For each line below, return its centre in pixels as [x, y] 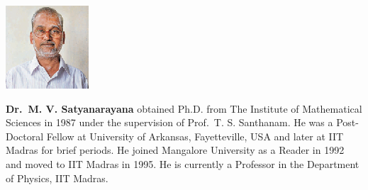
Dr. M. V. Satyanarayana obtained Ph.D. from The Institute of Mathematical [184, 108]
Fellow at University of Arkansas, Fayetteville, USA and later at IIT [195, 136]
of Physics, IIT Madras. [57, 178]
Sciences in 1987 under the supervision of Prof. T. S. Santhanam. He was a [169, 122]
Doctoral [25, 136]
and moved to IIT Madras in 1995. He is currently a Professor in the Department [183, 163]
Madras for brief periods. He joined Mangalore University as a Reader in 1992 [175, 150]
